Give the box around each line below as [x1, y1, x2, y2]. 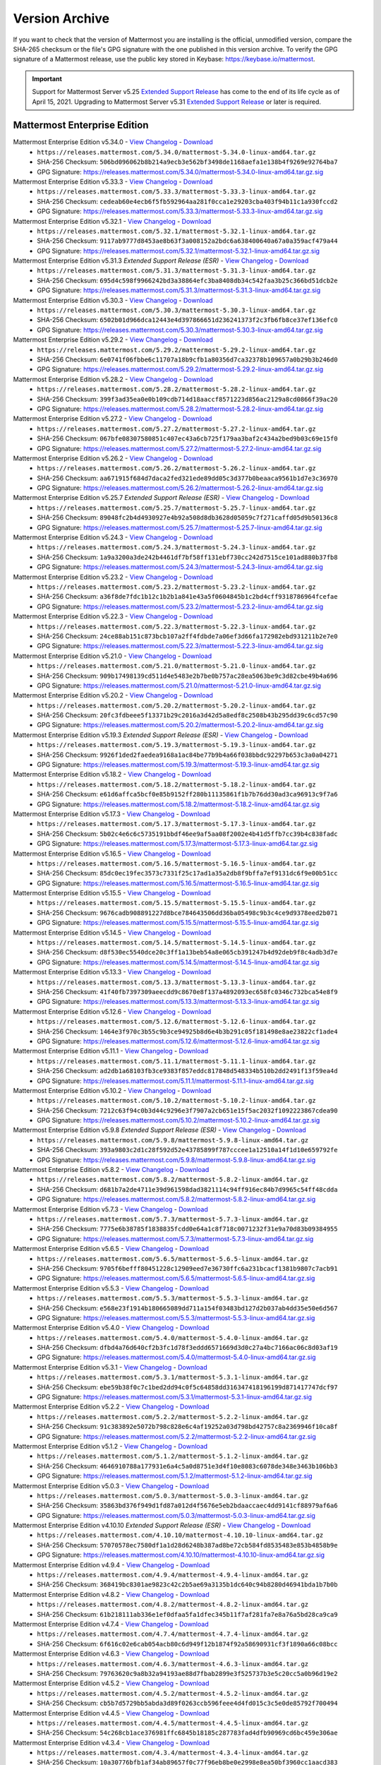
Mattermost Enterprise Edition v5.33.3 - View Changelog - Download [13, 177, 213, 186]
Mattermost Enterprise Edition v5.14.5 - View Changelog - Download [13, 928, 212, 937]
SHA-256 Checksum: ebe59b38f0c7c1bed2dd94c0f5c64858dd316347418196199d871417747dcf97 [37, 1382, 338, 1391]
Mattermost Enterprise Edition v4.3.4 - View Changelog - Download [13, 1738, 210, 1747]
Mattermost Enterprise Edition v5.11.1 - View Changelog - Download [13, 1047, 208, 1055]
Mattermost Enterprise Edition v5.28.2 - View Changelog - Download [13, 375, 213, 383]
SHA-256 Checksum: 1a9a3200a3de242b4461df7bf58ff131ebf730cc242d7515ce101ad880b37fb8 [37, 553, 338, 561]
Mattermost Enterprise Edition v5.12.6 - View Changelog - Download [13, 1007, 212, 1016]
